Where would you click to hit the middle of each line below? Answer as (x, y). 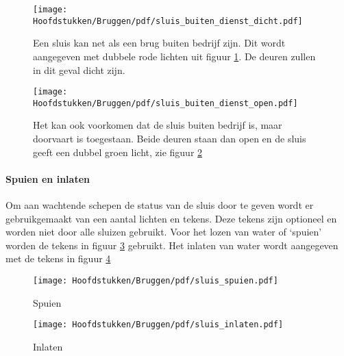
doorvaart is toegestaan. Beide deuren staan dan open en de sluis (170, 138)
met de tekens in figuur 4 (58, 258)
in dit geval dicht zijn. (79, 69)
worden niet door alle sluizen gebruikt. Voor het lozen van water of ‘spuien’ (164, 232)
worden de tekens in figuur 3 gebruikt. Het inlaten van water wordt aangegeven (172, 245)
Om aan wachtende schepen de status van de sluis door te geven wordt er (160, 204)
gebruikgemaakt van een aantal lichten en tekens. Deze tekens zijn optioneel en (171, 218)
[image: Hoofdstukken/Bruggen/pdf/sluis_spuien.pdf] (156, 280)
